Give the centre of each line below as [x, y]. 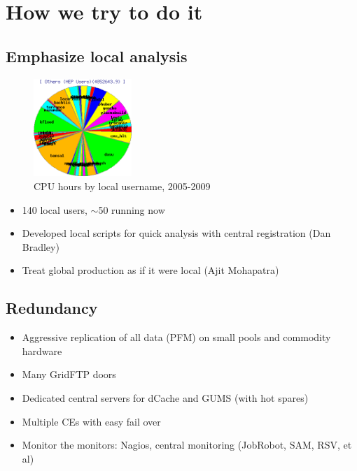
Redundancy [52, 308]
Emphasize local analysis [97, 56]
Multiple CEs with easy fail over [91, 421]
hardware [42, 350]
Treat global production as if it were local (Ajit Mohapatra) [150, 270]
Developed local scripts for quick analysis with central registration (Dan [176, 233]
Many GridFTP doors [69, 374]
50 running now [132, 209]
